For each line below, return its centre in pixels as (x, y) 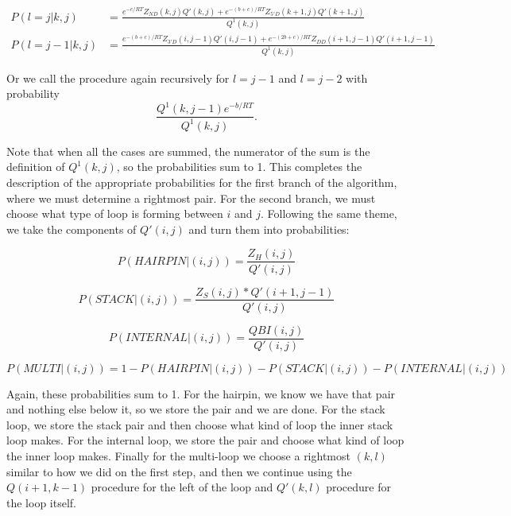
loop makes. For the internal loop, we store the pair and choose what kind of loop (205, 440)
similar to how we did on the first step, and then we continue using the (179, 471)
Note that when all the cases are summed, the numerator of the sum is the (188, 151)
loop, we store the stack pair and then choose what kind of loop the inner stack (200, 424)
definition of (36, 167)
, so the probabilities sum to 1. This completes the (239, 167)
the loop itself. (41, 502)
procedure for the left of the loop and (182, 487)
